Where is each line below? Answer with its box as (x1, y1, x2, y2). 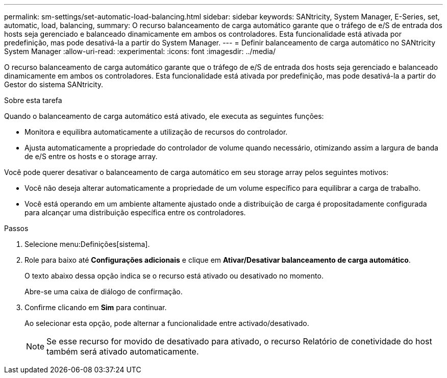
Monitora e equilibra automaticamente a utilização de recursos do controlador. (24, 128, 288, 136)
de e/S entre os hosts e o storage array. (24, 152, 158, 161)
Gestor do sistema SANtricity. (4, 80, 104, 89)
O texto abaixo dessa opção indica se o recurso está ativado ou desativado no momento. (24, 271, 324, 280)
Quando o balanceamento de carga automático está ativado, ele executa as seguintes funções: (4, 112, 324, 120)
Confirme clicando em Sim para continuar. (24, 303, 167, 312)
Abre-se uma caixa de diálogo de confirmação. (24, 287, 183, 296)
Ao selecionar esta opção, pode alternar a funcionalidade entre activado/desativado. (24, 319, 309, 327)
